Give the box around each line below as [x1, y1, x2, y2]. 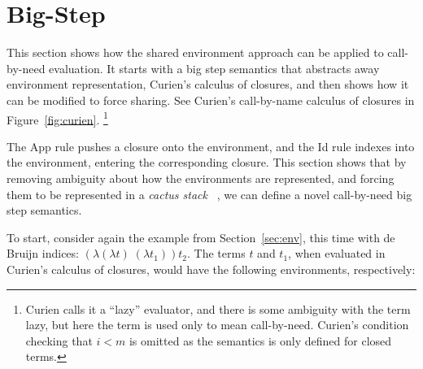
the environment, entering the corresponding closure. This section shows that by [7, 154, 407, 171]
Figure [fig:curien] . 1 [7, 108, 108, 128]
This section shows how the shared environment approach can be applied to [7, 44, 384, 61]
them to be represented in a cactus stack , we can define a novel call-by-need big [7, 185, 412, 202]
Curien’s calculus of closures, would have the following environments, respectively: [7, 260, 416, 277]
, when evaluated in [288, 245, 386, 262]
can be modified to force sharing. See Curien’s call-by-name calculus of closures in [7, 91, 415, 108]
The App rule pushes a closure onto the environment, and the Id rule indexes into [7, 137, 415, 154]
